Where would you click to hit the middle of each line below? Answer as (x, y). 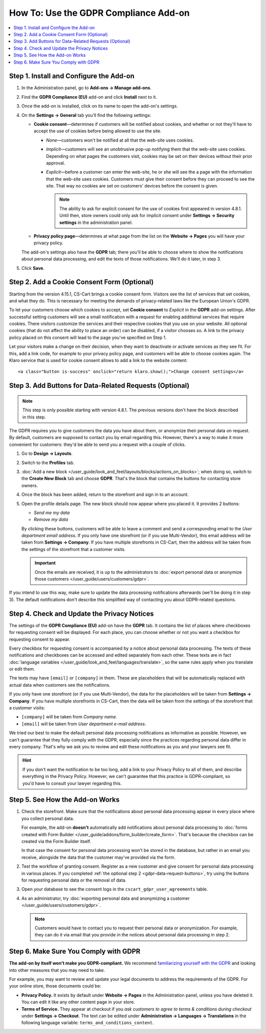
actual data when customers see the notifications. (60, 685)
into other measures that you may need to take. (57, 970)
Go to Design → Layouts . (47, 453)
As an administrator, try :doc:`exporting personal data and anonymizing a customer (106, 898)
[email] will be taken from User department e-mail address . (84, 724)
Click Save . (33, 268)
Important (45, 563)
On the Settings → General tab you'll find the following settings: (86, 115)
